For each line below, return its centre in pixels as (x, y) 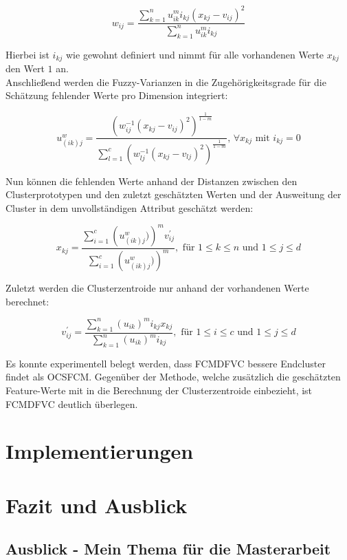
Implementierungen (100, 451)
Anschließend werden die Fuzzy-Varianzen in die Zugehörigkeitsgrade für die (166, 82)
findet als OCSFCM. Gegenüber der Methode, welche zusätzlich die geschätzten (173, 377)
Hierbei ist (27, 54)
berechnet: (27, 301)
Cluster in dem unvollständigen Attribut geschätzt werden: (130, 207)
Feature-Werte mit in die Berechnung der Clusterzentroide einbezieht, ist (159, 390)
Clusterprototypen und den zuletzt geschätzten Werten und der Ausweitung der (173, 194)
